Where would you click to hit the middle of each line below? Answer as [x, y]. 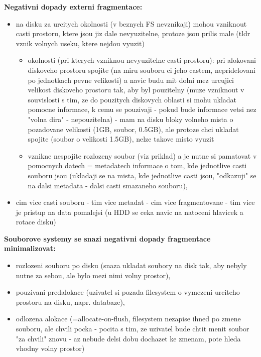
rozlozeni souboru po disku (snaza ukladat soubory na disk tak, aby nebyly [131, 265]
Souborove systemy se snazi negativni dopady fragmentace [107, 238]
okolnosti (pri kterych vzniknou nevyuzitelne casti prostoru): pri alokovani [142, 60]
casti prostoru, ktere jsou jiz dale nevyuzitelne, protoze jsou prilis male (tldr [133, 33]
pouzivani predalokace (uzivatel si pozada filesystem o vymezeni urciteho [128, 292]
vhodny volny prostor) [50, 348]
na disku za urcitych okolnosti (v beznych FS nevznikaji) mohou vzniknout [131, 23]
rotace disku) [36, 222]
